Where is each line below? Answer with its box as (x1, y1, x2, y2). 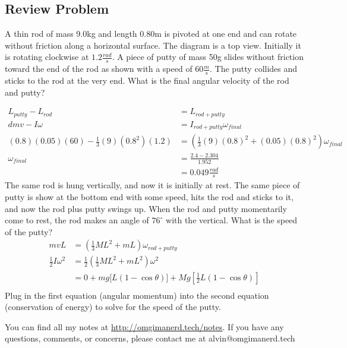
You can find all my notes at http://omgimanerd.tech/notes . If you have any (5, 320, 284, 333)
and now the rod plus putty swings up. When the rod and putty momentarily (5, 202, 287, 214)
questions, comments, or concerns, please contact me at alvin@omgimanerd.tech (5, 332, 295, 344)
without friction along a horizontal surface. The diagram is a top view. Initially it (5, 39, 301, 51)
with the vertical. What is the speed (166, 214, 298, 226)
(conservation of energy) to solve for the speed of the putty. (5, 300, 221, 313)
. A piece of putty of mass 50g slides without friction (112, 50, 304, 63)
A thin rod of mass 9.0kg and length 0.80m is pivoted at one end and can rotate (5, 27, 297, 40)
